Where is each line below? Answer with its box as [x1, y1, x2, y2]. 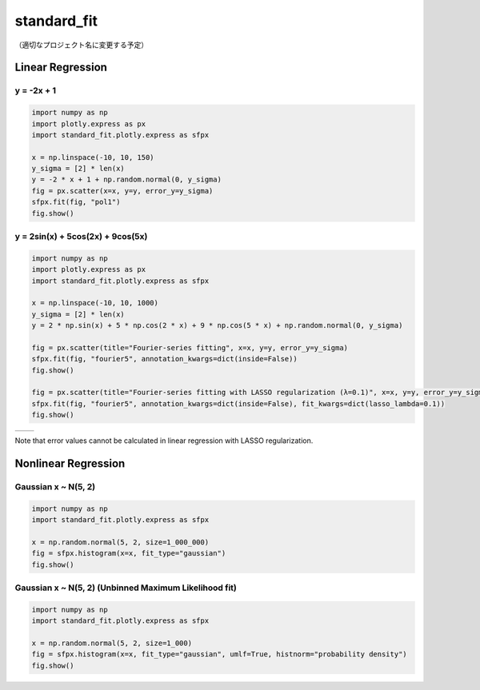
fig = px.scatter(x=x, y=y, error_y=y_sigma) [31, 186, 214, 195]
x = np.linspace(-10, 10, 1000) [31, 298, 159, 308]
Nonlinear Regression [14, 457, 126, 471]
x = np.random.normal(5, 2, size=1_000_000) [31, 537, 210, 547]
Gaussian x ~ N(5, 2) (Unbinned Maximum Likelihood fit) [14, 582, 238, 593]
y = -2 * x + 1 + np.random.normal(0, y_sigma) [31, 175, 222, 184]
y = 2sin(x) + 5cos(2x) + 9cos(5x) [14, 230, 148, 241]
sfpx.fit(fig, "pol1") [31, 197, 121, 207]
